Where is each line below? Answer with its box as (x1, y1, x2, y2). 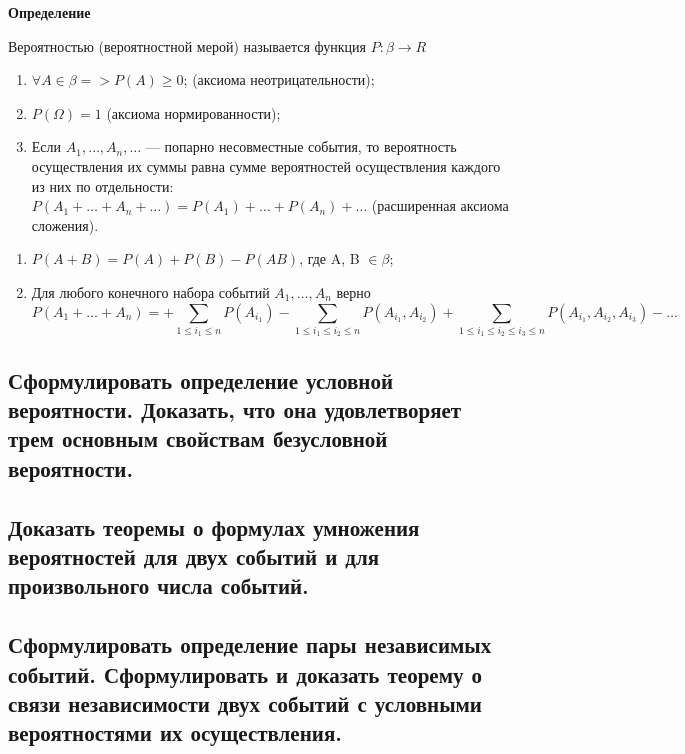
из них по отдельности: (31, 175, 174, 196)
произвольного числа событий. (8, 570, 309, 601)
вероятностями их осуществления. (8, 717, 342, 748)
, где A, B (299, 248, 360, 269)
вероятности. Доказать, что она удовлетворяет (8, 394, 462, 425)
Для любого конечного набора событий (31, 281, 270, 302)
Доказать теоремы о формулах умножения (8, 511, 420, 542)
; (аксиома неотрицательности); (183, 69, 375, 90)
